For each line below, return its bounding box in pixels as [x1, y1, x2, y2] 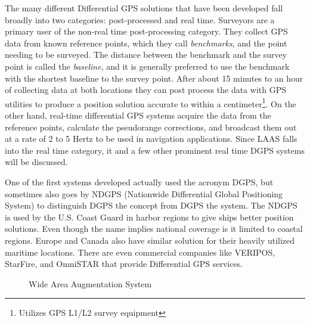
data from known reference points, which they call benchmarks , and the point [5, 36, 287, 49]
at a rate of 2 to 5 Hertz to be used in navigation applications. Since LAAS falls [5, 132, 297, 145]
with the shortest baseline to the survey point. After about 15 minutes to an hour [5, 72, 303, 84]
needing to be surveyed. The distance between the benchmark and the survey [5, 48, 287, 61]
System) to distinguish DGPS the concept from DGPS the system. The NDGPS [5, 199, 297, 212]
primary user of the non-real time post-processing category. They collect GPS [5, 25, 288, 38]
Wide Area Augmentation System [29, 277, 152, 290]
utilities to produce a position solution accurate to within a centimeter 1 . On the [5, 95, 296, 110]
